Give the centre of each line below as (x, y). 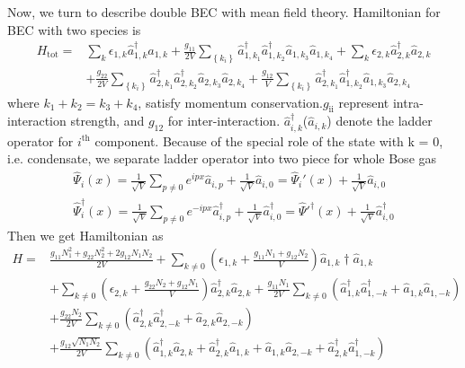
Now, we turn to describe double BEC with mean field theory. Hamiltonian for (224, 12)
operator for (40, 140)
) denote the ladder (380, 121)
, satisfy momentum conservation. (230, 102)
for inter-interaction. (224, 121)
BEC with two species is (74, 29)
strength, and (107, 121)
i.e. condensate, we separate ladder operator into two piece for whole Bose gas (222, 158)
